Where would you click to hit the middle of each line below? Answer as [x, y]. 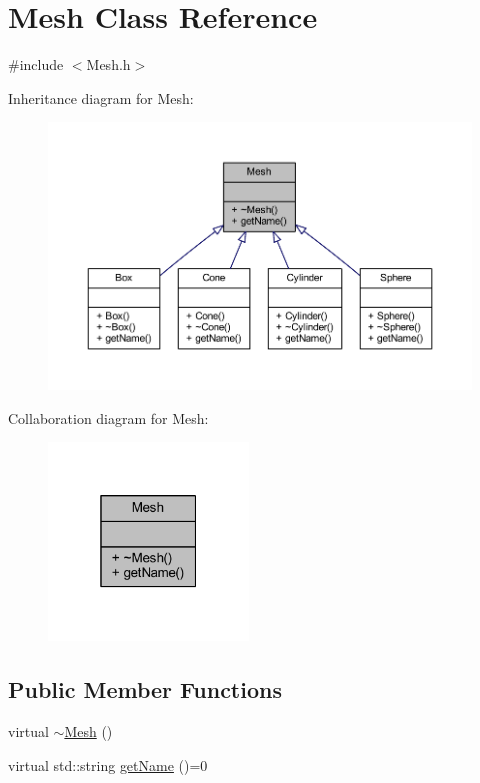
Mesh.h [108, 64]
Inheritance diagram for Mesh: [101, 97]
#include [36, 64]
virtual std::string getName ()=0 [108, 764]
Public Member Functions [145, 689]
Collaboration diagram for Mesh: [108, 417]
